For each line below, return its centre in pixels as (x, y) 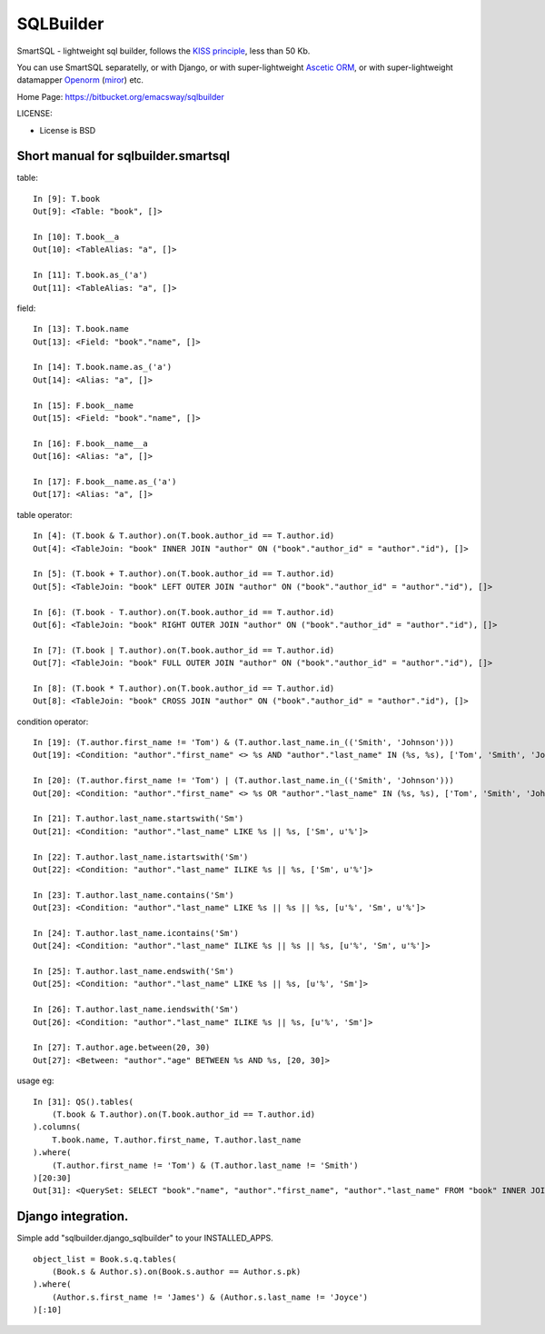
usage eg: (35, 1080)
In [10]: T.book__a (76, 237)
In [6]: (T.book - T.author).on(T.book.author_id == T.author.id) (184, 612)
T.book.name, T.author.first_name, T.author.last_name (176, 1140)
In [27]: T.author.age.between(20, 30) (122, 1048)
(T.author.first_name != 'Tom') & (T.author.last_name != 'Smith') (205, 1165)
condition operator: (53, 722)
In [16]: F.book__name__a (91, 443)
